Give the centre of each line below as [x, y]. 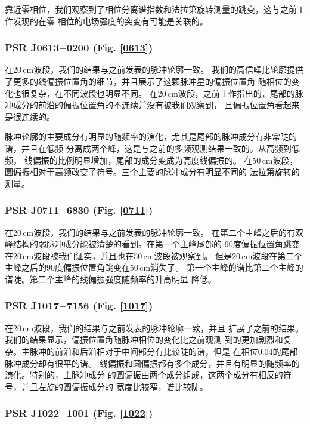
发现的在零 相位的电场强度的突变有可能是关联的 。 [110, 21]
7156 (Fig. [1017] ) [110, 305]
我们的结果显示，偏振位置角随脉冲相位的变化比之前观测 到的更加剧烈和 [144, 339]
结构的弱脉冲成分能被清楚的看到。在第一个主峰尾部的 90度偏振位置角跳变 [156, 244]
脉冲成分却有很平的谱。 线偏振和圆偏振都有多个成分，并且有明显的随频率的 [152, 363]
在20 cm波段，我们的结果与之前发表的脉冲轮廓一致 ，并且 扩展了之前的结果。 [154, 328]
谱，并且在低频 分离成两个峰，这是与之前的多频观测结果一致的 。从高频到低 [152, 148]
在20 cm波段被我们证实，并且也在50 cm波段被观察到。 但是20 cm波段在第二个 [154, 255]
